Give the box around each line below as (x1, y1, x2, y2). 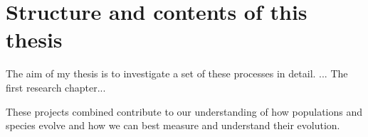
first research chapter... (6, 80, 106, 94)
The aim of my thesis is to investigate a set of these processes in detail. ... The (6, 66, 348, 81)
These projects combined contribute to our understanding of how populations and (6, 104, 363, 119)
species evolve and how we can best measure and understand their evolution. (6, 118, 340, 133)
